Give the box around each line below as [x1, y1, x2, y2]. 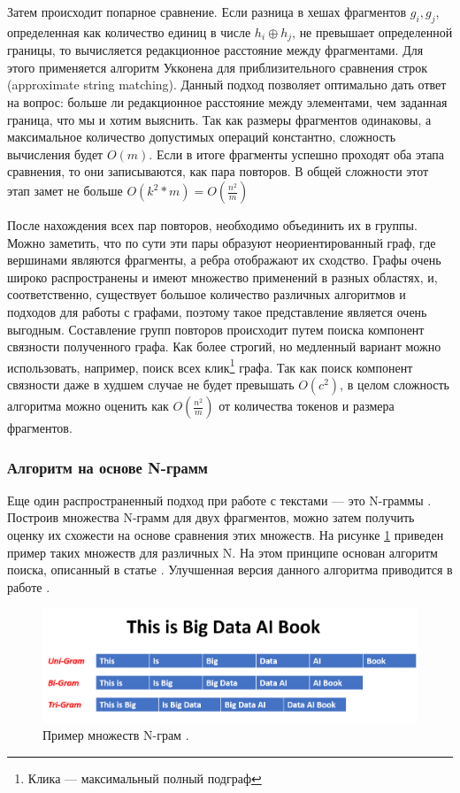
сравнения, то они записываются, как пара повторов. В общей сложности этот [7, 162, 429, 181]
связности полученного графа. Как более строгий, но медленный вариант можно [7, 337, 441, 356]
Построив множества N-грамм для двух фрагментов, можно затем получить [7, 508, 415, 527]
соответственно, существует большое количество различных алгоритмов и [7, 285, 406, 304]
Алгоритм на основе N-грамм [7, 456, 209, 478]
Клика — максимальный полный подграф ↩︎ [27, 768, 262, 787]
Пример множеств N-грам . [42, 726, 189, 744]
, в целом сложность [340, 375, 449, 393]
